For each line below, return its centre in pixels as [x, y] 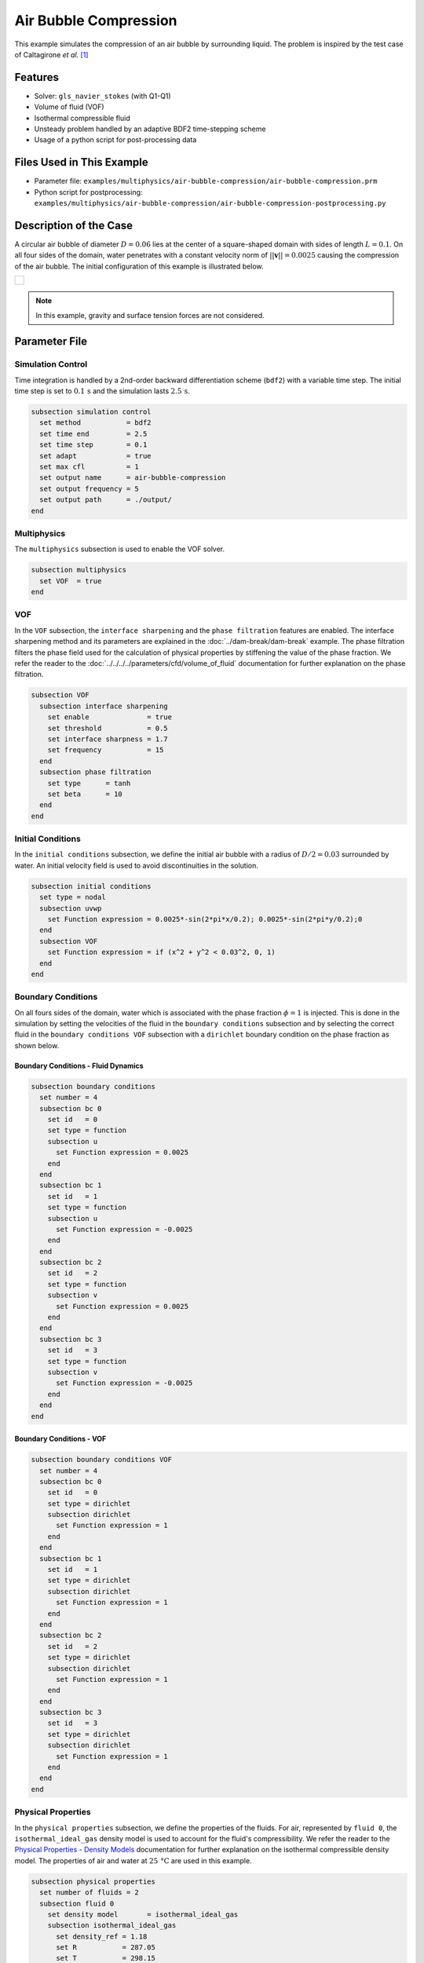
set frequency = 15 [106, 750]
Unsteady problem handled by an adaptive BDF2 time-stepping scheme [150, 129]
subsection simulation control [91, 412]
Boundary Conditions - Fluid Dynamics [79, 1066]
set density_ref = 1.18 [102, 1936]
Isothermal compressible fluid [82, 118]
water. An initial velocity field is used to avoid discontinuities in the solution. [137, 865]
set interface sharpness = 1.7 [108, 739]
